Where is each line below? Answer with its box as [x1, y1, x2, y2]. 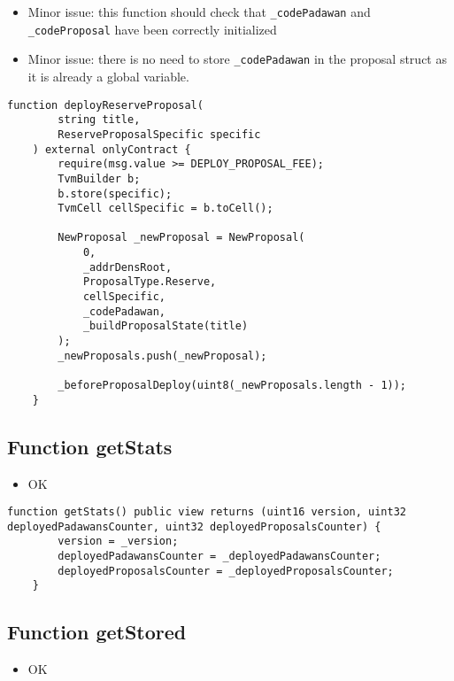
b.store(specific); [58, 187, 173, 200]
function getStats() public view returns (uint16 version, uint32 [7, 506, 407, 519]
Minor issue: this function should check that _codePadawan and [27, 3, 371, 20]
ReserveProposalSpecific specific [58, 128, 261, 141]
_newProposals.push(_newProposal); [58, 349, 267, 362]
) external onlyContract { [32, 143, 191, 156]
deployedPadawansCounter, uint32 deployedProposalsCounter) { [7, 520, 381, 533]
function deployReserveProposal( [7, 98, 204, 112]
